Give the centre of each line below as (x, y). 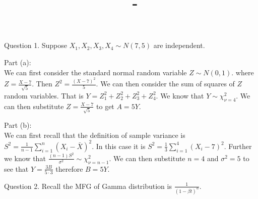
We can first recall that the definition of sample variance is (95, 135)
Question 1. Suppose (36, 45)
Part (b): (18, 125)
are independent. (179, 45)
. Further (238, 146)
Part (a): (18, 62)
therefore (69, 168)
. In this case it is (119, 146)
